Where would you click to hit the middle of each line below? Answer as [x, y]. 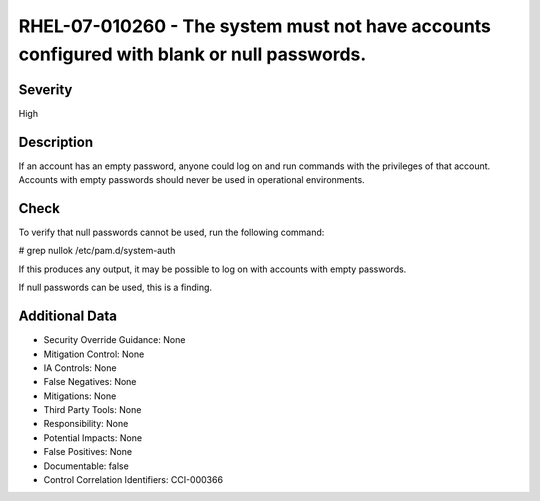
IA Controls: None [80, 367]
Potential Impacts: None [93, 437]
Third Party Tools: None [92, 410]
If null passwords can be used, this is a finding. [115, 287]
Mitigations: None [80, 396]
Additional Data [67, 316]
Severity [45, 89]
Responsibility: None [86, 424]
